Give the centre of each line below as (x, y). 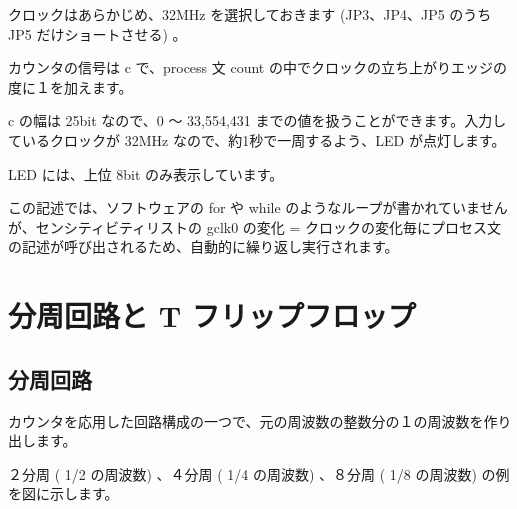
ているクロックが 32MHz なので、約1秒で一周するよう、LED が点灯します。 (257, 139)
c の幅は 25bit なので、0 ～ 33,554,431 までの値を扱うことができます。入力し (257, 120)
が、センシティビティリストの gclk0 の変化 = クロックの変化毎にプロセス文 (255, 226)
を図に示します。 (63, 493)
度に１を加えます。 (70, 86)
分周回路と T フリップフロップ (212, 315)
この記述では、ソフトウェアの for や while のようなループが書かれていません (258, 207)
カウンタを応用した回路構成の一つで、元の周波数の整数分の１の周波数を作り (260, 420)
